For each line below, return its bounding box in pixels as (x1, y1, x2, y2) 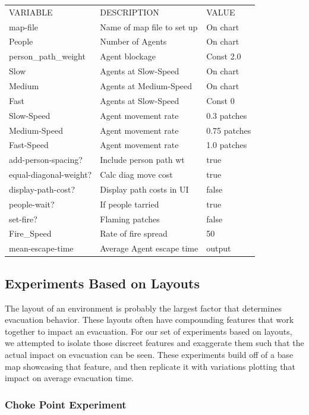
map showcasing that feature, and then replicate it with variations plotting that (5, 360, 295, 372)
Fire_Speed (9, 227, 52, 240)
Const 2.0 (206, 50, 241, 62)
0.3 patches (206, 109, 247, 121)
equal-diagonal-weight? (9, 168, 92, 181)
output (206, 242, 231, 254)
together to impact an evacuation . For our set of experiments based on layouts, (5, 325, 292, 337)
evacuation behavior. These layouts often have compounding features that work (5, 313, 294, 326)
